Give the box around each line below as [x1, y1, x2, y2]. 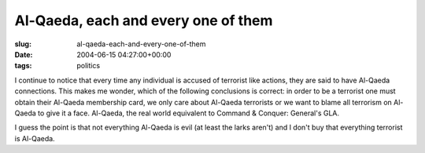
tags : [14, 61, 32, 71]
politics [76, 61, 101, 71]
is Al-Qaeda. [14, 133, 55, 143]
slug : [14, 39, 31, 49]
